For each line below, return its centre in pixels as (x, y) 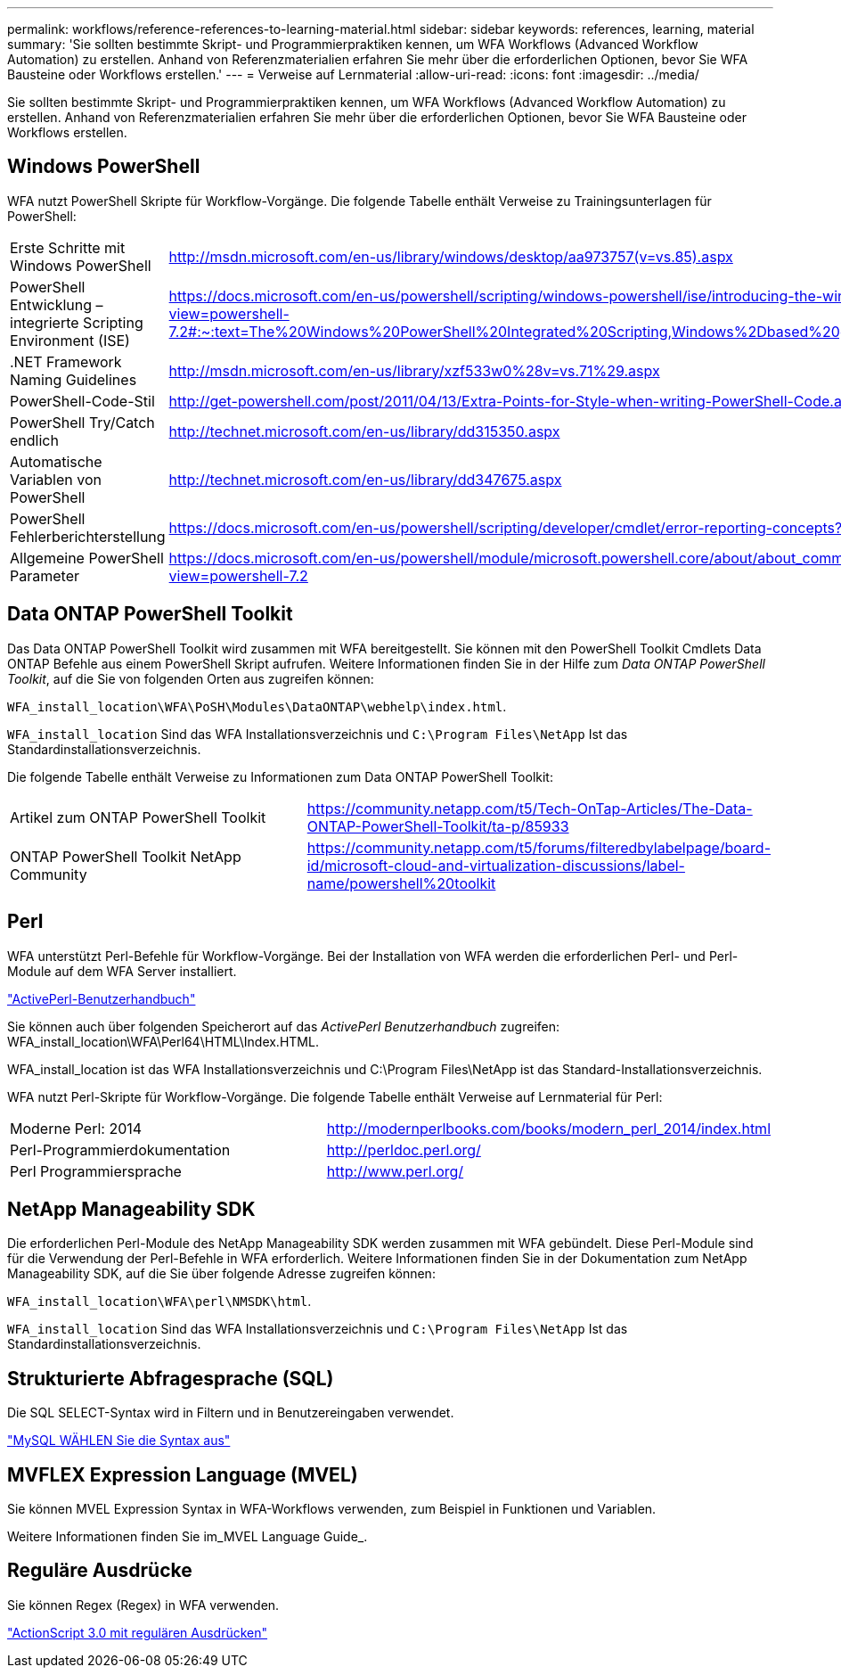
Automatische (56, 461)
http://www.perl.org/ (395, 1171)
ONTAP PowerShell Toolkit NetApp (126, 856)
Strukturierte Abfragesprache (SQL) (171, 1378)
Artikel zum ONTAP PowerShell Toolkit (138, 817)
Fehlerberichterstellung (88, 536)
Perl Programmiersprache (96, 1171)
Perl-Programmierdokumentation (120, 1150)
